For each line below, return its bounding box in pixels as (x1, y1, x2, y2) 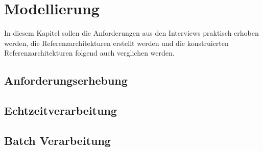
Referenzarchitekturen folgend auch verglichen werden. (4, 47, 175, 58)
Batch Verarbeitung (4, 132, 111, 148)
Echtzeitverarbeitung (4, 103, 117, 118)
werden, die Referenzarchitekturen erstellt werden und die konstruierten (4, 37, 229, 48)
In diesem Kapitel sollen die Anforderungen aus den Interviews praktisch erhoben (4, 28, 259, 38)
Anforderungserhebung (4, 72, 128, 88)
